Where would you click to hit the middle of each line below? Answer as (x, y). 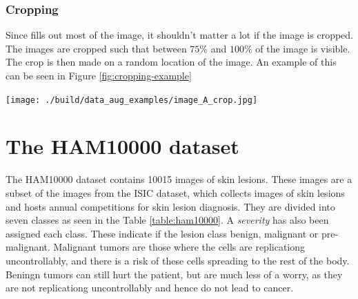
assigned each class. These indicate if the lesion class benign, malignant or (162, 233)
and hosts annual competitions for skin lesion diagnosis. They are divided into (170, 206)
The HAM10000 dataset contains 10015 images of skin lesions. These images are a (179, 179)
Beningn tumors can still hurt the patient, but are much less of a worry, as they (174, 274)
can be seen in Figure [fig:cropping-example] (99, 75)
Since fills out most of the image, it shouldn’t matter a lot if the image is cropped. (179, 35)
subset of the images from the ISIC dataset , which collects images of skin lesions (175, 192)
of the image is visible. (303, 48)
